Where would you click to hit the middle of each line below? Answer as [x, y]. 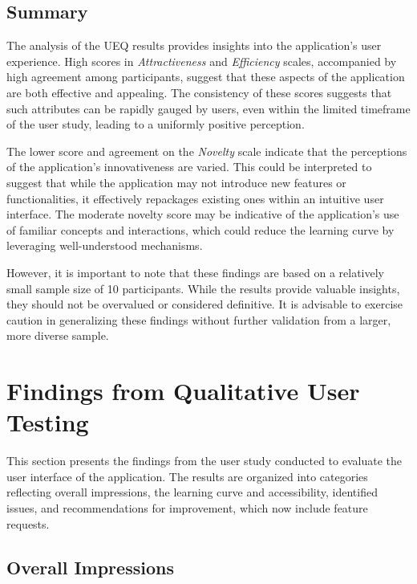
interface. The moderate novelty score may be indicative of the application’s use [203, 214]
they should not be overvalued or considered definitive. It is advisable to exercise [205, 304]
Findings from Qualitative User [183, 391]
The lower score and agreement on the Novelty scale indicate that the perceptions [207, 151]
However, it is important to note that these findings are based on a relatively [196, 272]
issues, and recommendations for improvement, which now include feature [187, 507]
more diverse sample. [58, 335]
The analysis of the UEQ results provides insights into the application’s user [194, 45]
